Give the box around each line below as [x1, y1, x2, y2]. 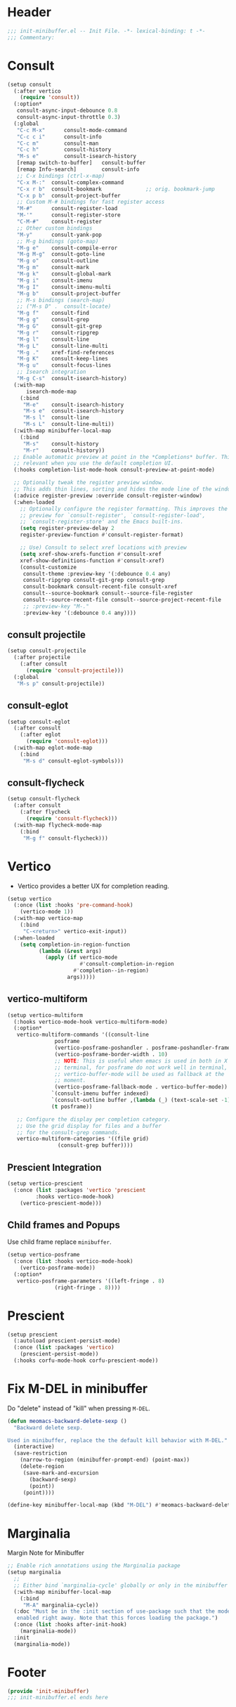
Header [7, 4, 51, 20]
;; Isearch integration [16, 368, 86, 376]
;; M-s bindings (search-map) [16, 297, 105, 304]
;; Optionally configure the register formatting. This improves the [20, 505, 228, 512]
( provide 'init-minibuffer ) [7, 1687, 90, 1694]
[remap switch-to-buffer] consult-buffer [16, 160, 146, 167]
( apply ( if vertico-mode [44, 954, 118, 961]
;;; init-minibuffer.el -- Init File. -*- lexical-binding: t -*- [7, 27, 206, 34]
